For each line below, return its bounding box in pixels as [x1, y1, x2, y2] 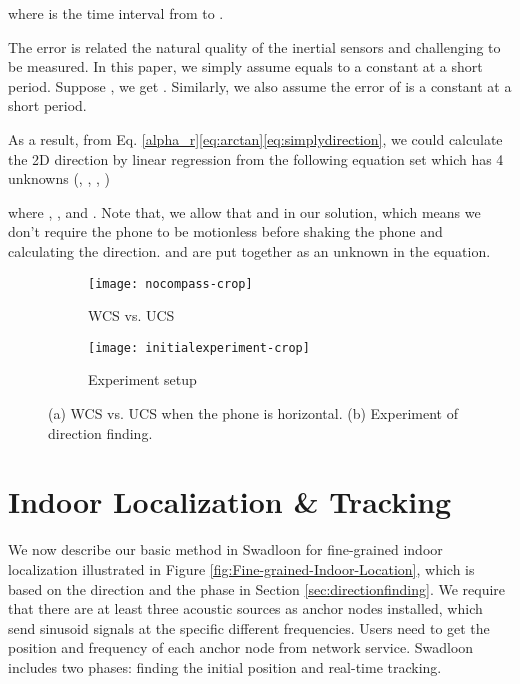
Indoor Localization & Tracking [8, 481, 452, 522]
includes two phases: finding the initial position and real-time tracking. [8, 656, 442, 677]
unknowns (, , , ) [8, 168, 110, 189]
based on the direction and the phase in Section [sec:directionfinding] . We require [8, 578, 506, 599]
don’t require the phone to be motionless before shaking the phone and [8, 221, 443, 242]
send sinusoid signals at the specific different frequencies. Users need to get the [8, 617, 490, 638]
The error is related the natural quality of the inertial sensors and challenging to [8, 36, 501, 57]
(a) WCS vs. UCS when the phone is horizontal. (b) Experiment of [48, 403, 458, 424]
